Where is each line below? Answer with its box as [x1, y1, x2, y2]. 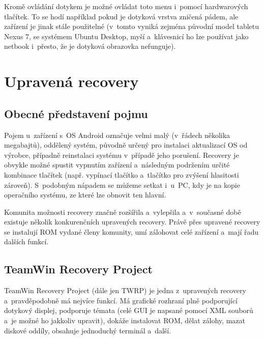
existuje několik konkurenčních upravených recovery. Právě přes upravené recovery [4, 216, 260, 227]
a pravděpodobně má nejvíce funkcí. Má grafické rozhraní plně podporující [4, 295, 238, 305]
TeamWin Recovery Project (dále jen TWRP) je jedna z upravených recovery [4, 285, 246, 296]
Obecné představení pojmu [4, 105, 148, 121]
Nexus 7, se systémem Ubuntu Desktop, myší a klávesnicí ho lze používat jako [4, 31, 249, 41]
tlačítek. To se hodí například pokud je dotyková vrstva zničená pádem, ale [4, 11, 239, 21]
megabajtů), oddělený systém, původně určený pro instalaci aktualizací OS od [4, 139, 248, 150]
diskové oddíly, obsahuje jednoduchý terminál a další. [4, 325, 171, 335]
